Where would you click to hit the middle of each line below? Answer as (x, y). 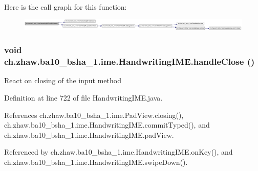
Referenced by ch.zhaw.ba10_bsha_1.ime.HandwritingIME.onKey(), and (119, 152)
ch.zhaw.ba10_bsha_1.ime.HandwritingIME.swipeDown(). (96, 162)
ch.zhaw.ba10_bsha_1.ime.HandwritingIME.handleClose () (130, 62)
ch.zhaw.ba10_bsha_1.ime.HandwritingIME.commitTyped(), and (107, 125)
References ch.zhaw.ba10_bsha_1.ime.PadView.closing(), (94, 115)
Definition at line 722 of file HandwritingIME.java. (83, 98)
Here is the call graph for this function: (66, 7)
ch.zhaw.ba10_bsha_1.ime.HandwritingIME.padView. (89, 135)
